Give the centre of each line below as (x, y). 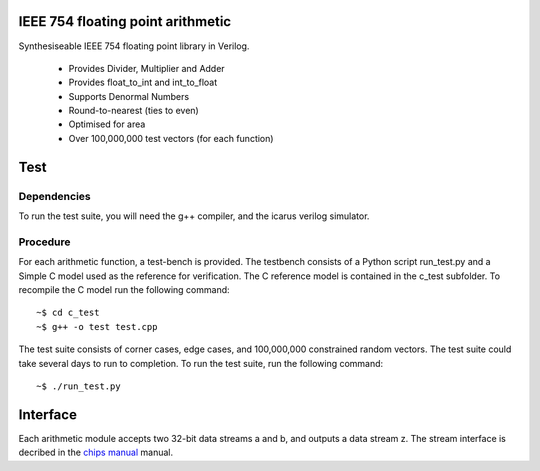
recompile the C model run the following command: (124, 289)
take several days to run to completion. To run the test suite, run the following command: (201, 363)
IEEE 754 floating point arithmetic (125, 21)
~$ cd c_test (68, 313)
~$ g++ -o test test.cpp (97, 326)
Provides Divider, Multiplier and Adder (146, 68)
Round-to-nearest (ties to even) (133, 111)
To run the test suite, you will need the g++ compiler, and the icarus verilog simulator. (194, 216)
